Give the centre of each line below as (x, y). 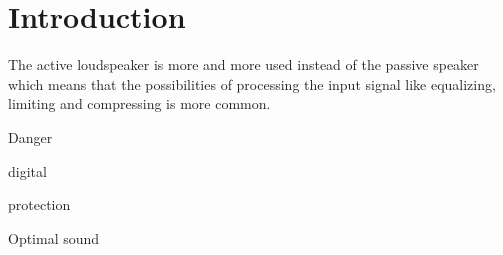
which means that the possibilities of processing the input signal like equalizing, (252, 83)
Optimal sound (54, 237)
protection (39, 204)
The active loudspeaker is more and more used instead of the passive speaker (243, 64)
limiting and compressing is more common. (139, 103)
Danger (30, 136)
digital (27, 170)
